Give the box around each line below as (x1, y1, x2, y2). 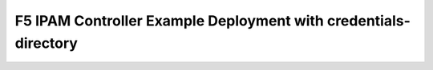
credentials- (326, 12, 411, 29)
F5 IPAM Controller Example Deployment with (14, 12, 325, 29)
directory (14, 34, 78, 52)
